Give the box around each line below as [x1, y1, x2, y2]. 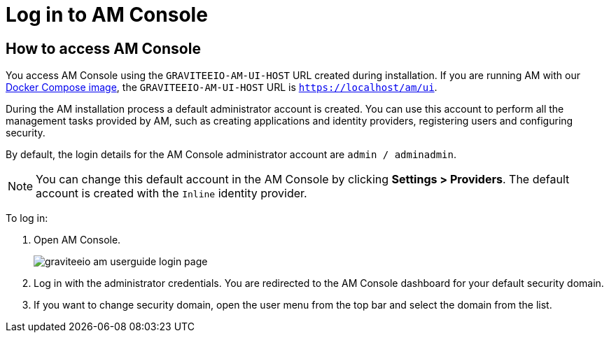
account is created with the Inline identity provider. [36, 186, 307, 201]
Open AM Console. [34, 234, 121, 246]
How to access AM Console [6, 39, 201, 57]
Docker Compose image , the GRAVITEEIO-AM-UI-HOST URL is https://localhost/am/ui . [6, 81, 437, 94]
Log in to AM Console [6, 3, 208, 27]
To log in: [6, 212, 48, 225]
